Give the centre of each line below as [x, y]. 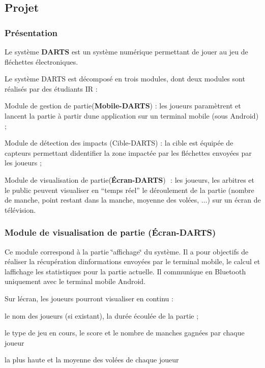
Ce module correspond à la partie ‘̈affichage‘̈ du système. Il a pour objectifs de [127, 251]
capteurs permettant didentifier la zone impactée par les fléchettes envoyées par [128, 152]
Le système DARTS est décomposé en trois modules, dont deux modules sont [125, 79]
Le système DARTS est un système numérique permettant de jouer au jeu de [126, 51]
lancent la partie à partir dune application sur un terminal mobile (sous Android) [132, 115]
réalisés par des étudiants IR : [51, 88]
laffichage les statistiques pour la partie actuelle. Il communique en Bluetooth [125, 271]
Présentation [31, 32]
